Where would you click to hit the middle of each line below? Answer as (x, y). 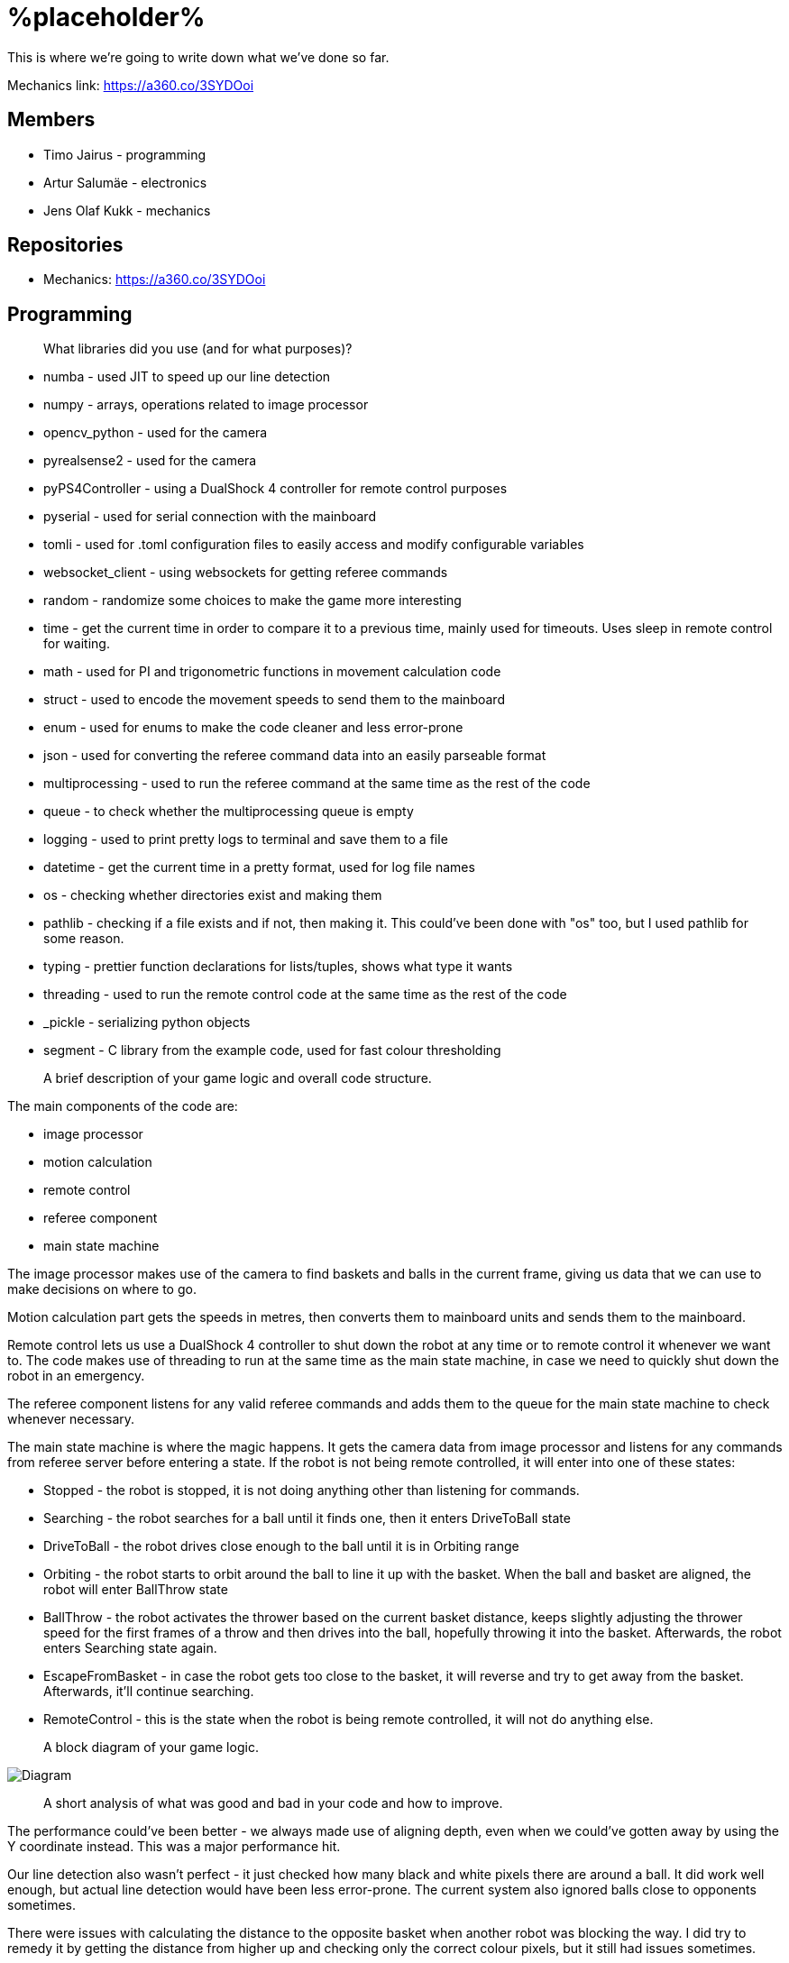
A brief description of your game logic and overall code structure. (238, 1078)
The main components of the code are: (123, 1106)
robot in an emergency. (76, 1376)
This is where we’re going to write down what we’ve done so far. (198, 57)
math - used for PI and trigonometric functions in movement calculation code (272, 672)
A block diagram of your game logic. (151, 1747)
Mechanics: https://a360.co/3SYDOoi (155, 280)
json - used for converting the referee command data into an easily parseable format (295, 756)
